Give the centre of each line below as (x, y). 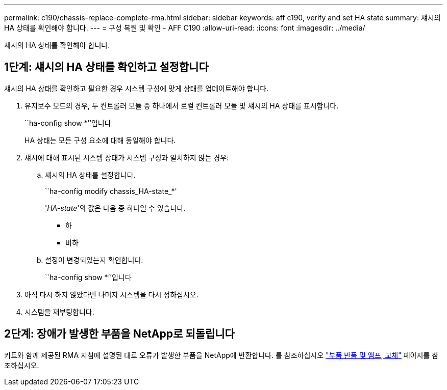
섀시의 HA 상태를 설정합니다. (90, 175)
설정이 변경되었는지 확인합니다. (94, 260)
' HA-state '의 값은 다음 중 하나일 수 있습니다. (115, 208)
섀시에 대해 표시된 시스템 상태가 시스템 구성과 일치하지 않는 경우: (127, 157)
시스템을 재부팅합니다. (59, 312)
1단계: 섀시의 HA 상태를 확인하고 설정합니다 (106, 67)
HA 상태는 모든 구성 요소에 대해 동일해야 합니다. (100, 140)
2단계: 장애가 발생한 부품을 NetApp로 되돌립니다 (119, 334)
